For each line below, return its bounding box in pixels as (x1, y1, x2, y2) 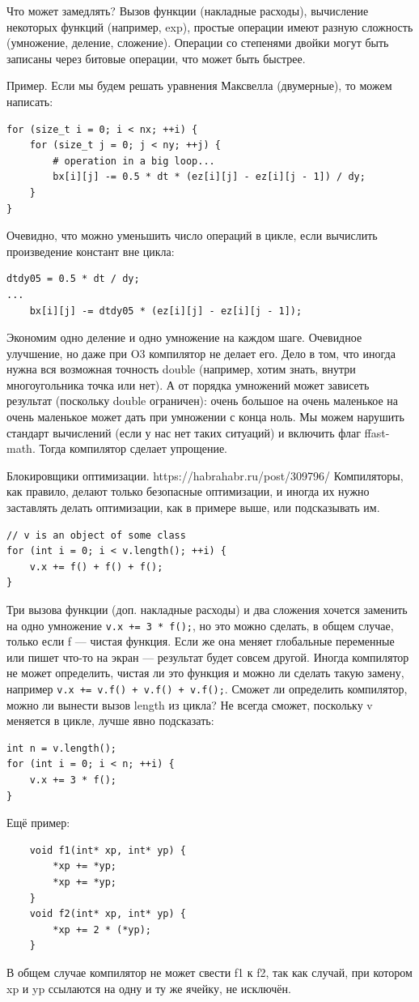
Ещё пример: (6, 814, 70, 831)
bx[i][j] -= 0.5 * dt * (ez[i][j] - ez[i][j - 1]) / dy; (53, 171, 366, 183)
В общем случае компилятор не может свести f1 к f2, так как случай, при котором (6, 964, 413, 980)
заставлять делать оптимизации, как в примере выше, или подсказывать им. (6, 499, 380, 516)
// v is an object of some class (6, 529, 186, 541)
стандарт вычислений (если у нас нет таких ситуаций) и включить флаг (6, 424, 361, 441)
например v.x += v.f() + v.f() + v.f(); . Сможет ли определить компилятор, (6, 680, 408, 697)
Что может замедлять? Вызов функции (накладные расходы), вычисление (6, 2, 369, 19)
